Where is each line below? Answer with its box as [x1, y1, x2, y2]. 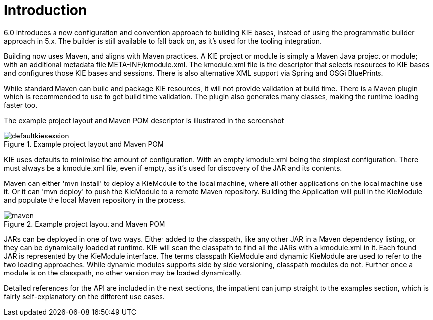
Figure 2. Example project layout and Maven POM [4, 219, 165, 228]
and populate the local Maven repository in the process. [4, 195, 186, 204]
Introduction [4, 2, 87, 19]
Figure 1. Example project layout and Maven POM [4, 139, 164, 148]
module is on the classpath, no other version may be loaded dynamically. [4, 268, 242, 277]
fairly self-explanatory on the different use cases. [4, 292, 165, 301]
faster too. [4, 100, 38, 109]
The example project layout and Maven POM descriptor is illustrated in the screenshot [4, 116, 284, 125]
